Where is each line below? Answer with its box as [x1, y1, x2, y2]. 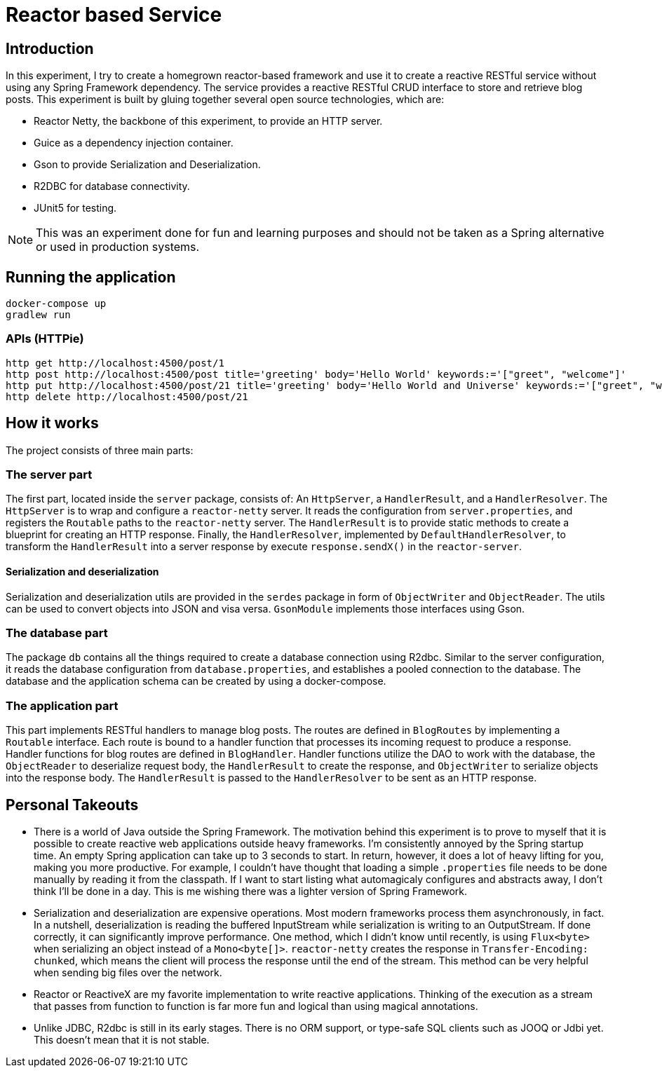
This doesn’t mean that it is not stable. [34, 1033, 210, 1046]
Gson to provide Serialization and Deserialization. [34, 158, 261, 171]
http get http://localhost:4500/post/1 [6, 357, 224, 369]
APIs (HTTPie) [6, 332, 84, 346]
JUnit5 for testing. [34, 202, 117, 214]
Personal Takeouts [6, 795, 139, 814]
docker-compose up [6, 298, 107, 310]
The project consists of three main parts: [6, 444, 194, 456]
